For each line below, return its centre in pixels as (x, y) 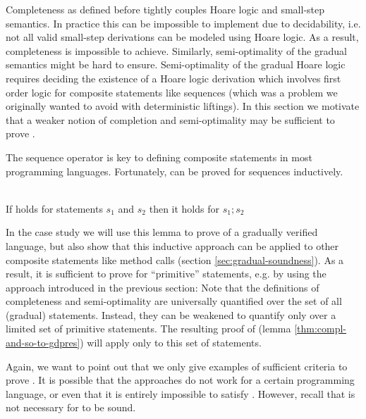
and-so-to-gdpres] (43, 343)
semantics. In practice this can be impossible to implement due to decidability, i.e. (183, 23)
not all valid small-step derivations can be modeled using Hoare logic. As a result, (182, 37)
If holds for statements (54, 208)
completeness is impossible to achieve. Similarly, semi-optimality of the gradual (176, 50)
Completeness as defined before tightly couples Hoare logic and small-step (165, 9)
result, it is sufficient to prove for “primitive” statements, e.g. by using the (166, 274)
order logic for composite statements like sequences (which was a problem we (172, 92)
